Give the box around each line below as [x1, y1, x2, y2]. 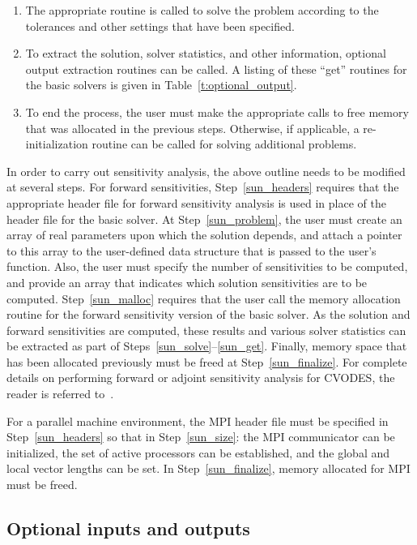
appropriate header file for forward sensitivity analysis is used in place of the [6, 194, 386, 211]
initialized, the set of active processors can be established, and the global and [6, 444, 390, 461]
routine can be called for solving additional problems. [91, 135, 357, 152]
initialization [25, 135, 88, 152]
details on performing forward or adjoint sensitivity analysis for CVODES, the [6, 369, 395, 386]
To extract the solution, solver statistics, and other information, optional [25, 45, 386, 62]
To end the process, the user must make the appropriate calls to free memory [25, 103, 409, 120]
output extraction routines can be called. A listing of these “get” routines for [25, 60, 407, 77]
